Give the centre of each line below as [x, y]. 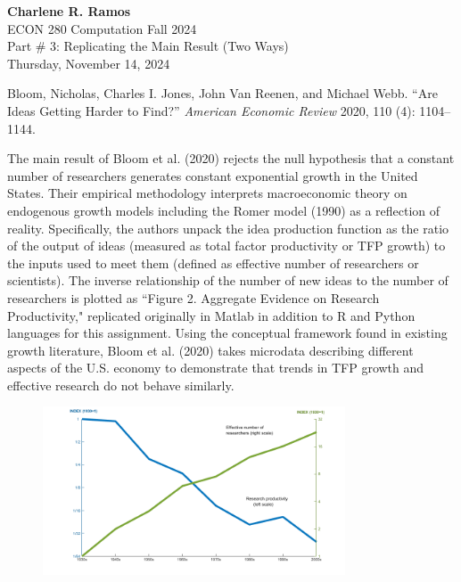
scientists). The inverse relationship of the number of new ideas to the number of [228, 280]
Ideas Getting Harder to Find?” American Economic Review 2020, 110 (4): [211, 110]
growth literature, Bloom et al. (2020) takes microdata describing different [210, 350]
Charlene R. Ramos [69, 11]
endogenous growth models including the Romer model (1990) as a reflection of [224, 210]
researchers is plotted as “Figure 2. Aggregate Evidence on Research [193, 297]
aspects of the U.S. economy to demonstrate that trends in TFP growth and [216, 368]
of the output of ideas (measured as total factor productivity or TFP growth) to [226, 246]
